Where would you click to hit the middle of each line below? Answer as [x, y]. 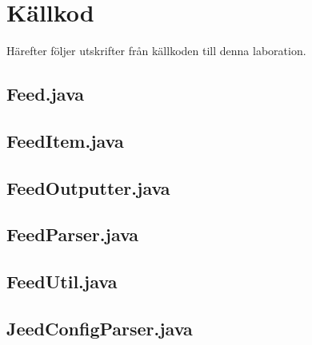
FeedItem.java [65, 140]
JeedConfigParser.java [100, 329]
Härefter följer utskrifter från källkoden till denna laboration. [156, 51]
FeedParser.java [73, 234]
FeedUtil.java [62, 282]
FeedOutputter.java [88, 187]
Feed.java [46, 94]
